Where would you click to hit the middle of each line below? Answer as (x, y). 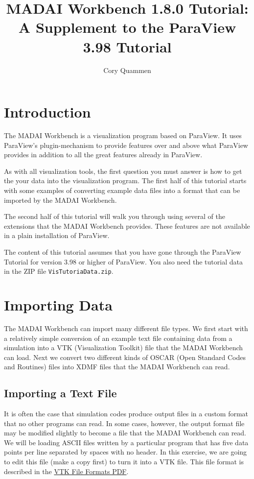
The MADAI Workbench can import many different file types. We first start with (126, 328)
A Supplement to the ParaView (127, 27)
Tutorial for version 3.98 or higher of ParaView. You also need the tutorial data (123, 261)
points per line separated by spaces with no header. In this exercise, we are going (126, 452)
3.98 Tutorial (127, 46)
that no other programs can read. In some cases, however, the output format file (124, 423)
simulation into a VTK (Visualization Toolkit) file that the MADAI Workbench (124, 347)
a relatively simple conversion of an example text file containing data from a (118, 338)
